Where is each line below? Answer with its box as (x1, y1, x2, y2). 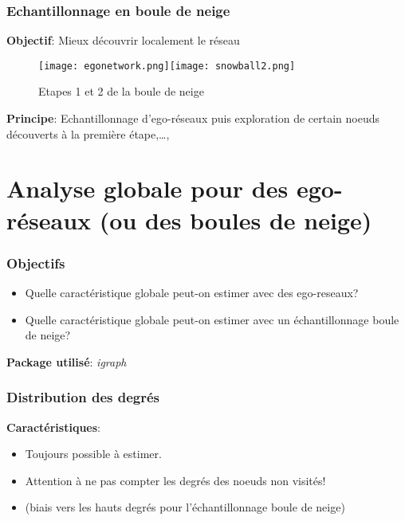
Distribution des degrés (6, 387, 159, 407)
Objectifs (6, 253, 65, 272)
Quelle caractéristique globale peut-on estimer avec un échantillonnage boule (25, 311, 399, 327)
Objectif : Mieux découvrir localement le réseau (6, 32, 240, 49)
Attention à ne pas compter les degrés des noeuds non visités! (25, 472, 326, 488)
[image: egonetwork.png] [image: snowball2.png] (38, 60, 296, 72)
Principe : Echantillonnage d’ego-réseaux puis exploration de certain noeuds (6, 110, 379, 127)
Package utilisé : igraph (6, 353, 127, 370)
